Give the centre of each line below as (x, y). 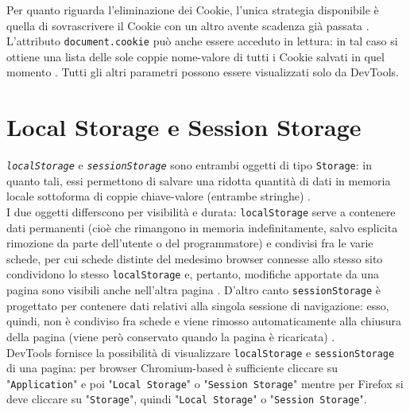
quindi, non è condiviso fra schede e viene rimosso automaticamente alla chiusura (204, 321)
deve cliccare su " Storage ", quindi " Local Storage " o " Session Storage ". (187, 399)
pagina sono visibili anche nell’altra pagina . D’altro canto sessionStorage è (193, 290)
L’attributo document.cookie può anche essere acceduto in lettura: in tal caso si (202, 41)
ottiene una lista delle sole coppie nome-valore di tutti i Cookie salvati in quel (195, 56)
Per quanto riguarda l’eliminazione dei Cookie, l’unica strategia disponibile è (193, 10)
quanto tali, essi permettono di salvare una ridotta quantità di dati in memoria (199, 180)
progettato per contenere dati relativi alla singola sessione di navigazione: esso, (198, 305)
